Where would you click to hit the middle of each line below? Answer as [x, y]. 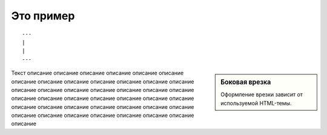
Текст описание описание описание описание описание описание [97, 73]
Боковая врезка [246, 82]
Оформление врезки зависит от [262, 94]
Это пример [43, 16]
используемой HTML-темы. [256, 103]
